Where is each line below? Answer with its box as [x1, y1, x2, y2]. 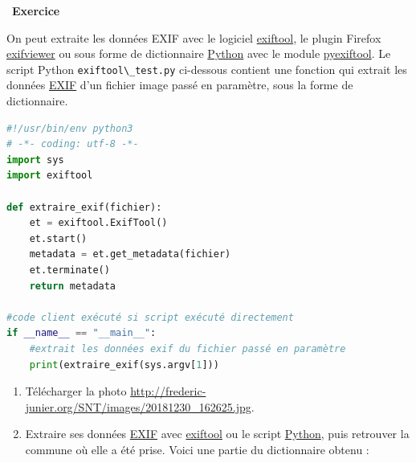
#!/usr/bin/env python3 [6, 122, 133, 134]
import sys [6, 154, 64, 166]
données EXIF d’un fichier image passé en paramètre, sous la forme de [6, 76, 353, 93]
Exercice [12, 2, 60, 18]
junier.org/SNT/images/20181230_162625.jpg [25, 398, 251, 415]
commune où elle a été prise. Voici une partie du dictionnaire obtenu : [25, 440, 369, 457]
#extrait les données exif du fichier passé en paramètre [29, 342, 346, 354]
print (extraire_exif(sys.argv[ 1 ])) [29, 359, 219, 371]
